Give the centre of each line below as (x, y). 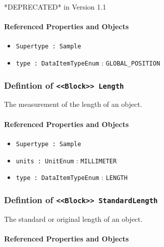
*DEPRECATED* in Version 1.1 (55, 7)
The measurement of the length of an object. (73, 104)
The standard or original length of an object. (73, 219)
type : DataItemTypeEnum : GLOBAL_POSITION (88, 63)
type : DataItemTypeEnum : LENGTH (72, 177)
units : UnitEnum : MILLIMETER (66, 160)
